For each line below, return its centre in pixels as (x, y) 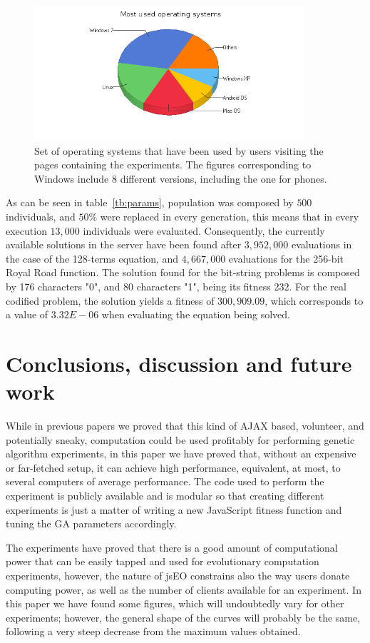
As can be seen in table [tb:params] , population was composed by (150, 202)
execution (26, 230)
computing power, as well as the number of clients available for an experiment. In (184, 589)
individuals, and (41, 216)
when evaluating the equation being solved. (196, 314)
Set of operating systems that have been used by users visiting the (179, 150)
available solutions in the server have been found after (124, 244)
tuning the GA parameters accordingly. (91, 523)
